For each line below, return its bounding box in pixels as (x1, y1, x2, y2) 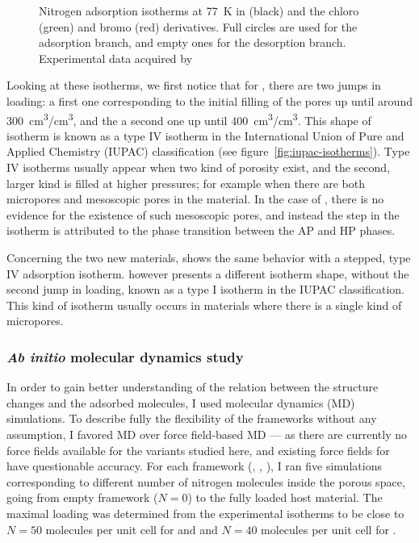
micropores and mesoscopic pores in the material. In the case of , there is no (6, 190, 384, 207)
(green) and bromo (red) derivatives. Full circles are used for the (39, 18, 358, 35)
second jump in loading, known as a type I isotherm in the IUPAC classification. (6, 281, 404, 298)
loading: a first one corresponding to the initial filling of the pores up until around (6, 92, 413, 109)
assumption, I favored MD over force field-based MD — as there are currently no (6, 425, 408, 442)
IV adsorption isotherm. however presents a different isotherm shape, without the (6, 265, 409, 282)
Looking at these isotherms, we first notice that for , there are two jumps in (6, 77, 381, 94)
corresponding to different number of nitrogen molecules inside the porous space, (6, 473, 405, 490)
